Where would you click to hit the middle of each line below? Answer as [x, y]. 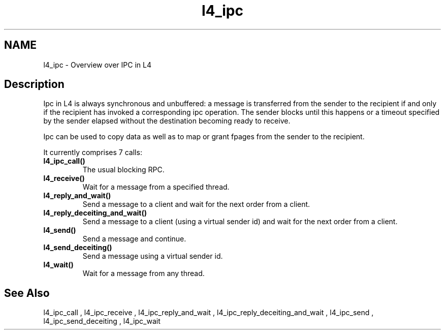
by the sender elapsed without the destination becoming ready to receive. [167, 121]
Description [34, 84]
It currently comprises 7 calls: [93, 153]
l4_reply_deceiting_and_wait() [95, 213]
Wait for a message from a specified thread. [156, 187]
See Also [27, 293]
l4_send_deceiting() [78, 248]
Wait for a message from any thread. [144, 274]
